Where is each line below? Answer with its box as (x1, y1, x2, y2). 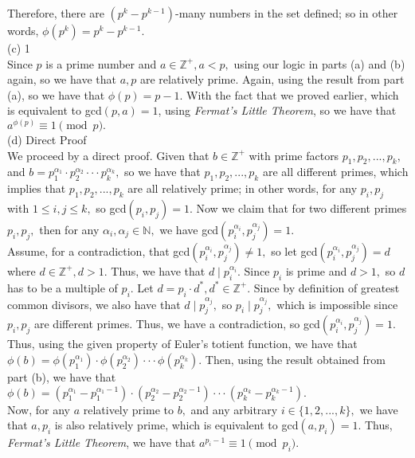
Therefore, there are (7, 5, 104, 21)
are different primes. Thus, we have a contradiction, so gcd (33, 315, 320, 332)
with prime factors (249, 147, 339, 163)
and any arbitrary (190, 401, 278, 417)
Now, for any (7, 401, 70, 417)
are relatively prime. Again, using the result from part (139, 71, 405, 88)
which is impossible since (276, 296, 398, 312)
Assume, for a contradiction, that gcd (7, 242, 190, 259)
